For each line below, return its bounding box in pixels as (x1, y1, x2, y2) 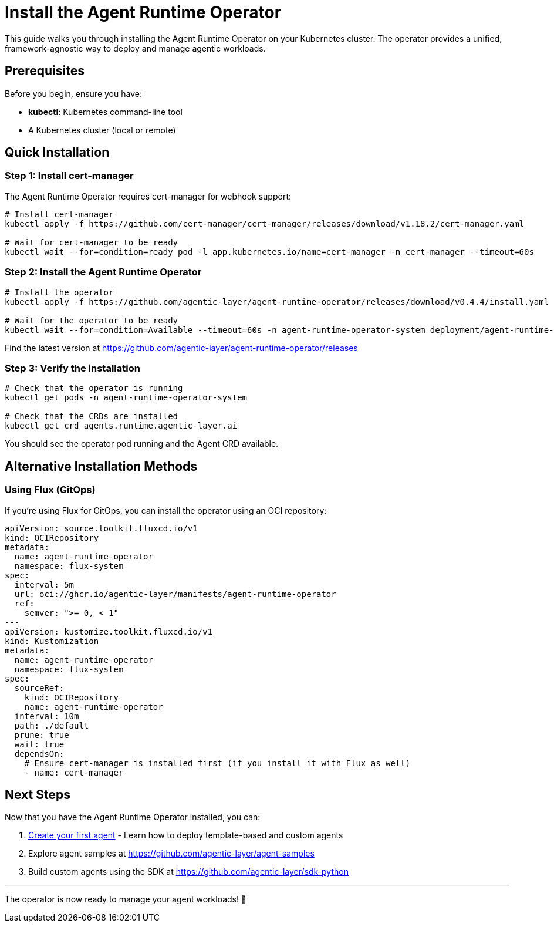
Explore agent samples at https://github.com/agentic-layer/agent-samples (28, 848, 315, 859)
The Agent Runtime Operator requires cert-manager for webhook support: (5, 191, 292, 201)
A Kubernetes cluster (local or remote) (28, 124, 176, 135)
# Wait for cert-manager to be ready (5, 237, 178, 247)
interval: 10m (14, 711, 79, 721)
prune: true (14, 730, 69, 740)
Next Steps (5, 787, 70, 802)
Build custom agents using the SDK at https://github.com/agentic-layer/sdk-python (28, 867, 349, 877)
